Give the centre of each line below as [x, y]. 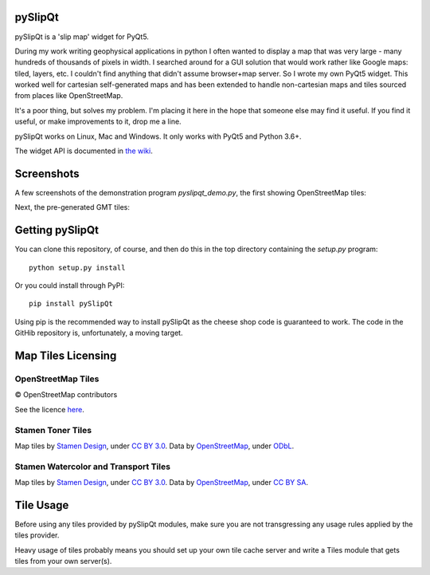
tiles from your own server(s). [63, 561]
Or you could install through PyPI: [70, 286]
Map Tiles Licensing [66, 356]
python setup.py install [77, 268]
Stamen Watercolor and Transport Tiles [93, 467]
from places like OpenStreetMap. [69, 96]
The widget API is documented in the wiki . [84, 151]
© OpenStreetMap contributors [66, 395]
